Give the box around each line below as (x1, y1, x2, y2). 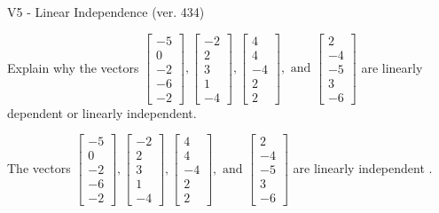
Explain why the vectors (7, 58, 139, 76)
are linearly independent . (293, 158, 433, 177)
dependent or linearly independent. (7, 103, 197, 122)
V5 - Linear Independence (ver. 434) (7, 3, 205, 20)
